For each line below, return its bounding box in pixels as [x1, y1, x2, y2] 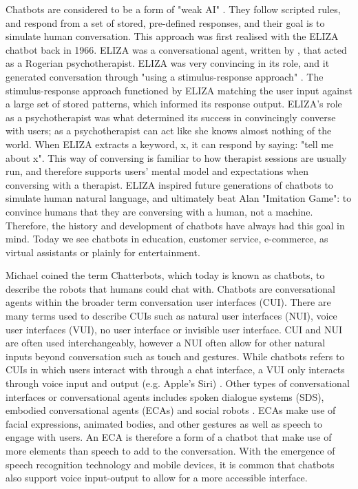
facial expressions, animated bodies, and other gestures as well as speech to [6, 416, 323, 430]
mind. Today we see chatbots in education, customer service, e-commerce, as [6, 231, 328, 246]
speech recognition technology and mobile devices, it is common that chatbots [6, 457, 335, 471]
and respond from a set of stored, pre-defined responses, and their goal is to [6, 15, 325, 30]
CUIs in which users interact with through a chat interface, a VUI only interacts [6, 362, 345, 377]
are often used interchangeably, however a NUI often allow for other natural [6, 335, 326, 350]
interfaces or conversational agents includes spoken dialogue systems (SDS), [6, 389, 324, 404]
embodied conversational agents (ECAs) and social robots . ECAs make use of [6, 403, 336, 417]
